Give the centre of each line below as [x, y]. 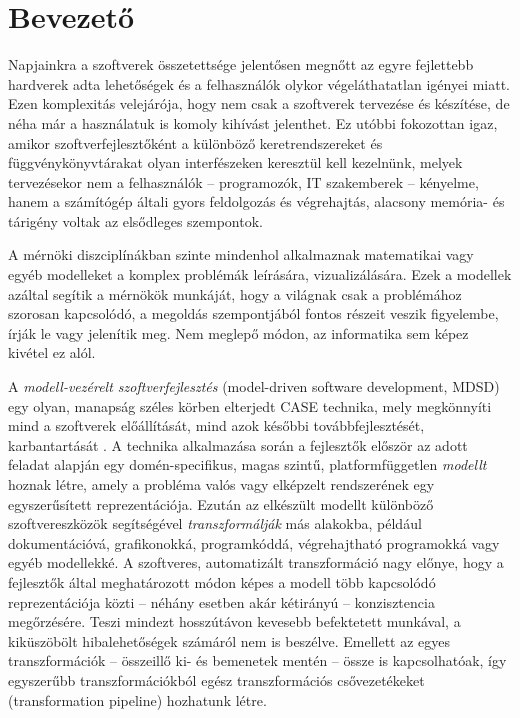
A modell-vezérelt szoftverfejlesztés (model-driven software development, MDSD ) [254, 386]
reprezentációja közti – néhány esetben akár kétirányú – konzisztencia [221, 601]
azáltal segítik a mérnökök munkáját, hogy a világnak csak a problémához [235, 293]
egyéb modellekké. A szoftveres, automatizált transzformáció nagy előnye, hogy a [256, 562]
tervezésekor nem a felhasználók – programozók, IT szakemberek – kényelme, [243, 181]
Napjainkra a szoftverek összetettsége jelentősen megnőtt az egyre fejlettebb [241, 64]
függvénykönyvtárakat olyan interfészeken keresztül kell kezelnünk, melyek [235, 162]
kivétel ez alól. [52, 352]
